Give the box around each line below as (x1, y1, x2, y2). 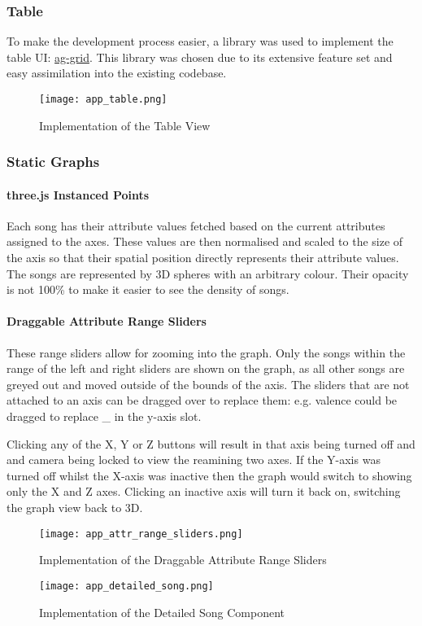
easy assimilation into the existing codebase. (7, 64, 227, 81)
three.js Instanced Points (7, 186, 150, 203)
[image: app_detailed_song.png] (39, 580, 214, 592)
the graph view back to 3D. (7, 499, 143, 515)
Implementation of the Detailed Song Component (39, 603, 285, 620)
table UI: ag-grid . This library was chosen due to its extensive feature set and (7, 48, 393, 65)
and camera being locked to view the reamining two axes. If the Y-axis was (7, 451, 381, 468)
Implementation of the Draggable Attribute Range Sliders (39, 551, 327, 568)
